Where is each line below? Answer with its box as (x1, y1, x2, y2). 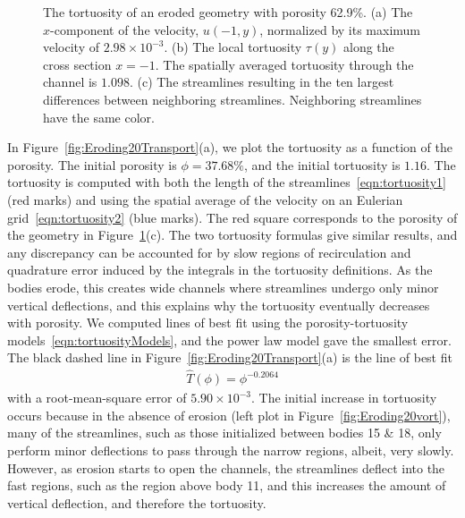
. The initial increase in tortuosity (251, 388, 437, 407)
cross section (43, 55, 112, 73)
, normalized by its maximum (259, 20, 421, 38)
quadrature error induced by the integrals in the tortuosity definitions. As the (7, 260, 433, 279)
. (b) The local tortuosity (164, 38, 302, 56)
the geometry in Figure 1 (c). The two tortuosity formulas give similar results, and (7, 225, 458, 244)
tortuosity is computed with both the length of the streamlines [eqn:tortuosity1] (7, 173, 446, 191)
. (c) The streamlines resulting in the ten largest (129, 72, 394, 91)
